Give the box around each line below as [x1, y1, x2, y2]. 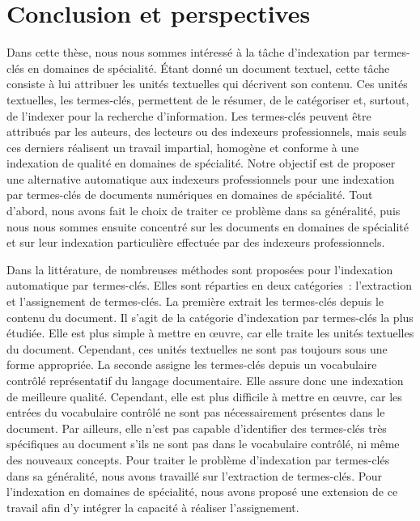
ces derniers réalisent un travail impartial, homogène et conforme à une [6, 138, 359, 155]
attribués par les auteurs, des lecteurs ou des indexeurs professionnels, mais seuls [6, 123, 407, 140]
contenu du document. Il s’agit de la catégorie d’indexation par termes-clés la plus [6, 308, 414, 325]
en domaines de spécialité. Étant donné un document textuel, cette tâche [28, 59, 390, 76]
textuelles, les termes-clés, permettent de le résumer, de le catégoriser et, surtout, [6, 91, 409, 108]
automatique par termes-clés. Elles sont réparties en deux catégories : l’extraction [6, 277, 412, 294]
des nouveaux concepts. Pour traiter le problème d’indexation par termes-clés [6, 451, 390, 468]
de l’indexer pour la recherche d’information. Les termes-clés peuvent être [6, 107, 371, 124]
